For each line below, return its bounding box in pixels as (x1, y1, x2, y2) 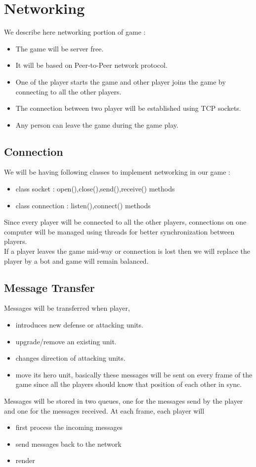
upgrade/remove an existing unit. (15, 336, 117, 346)
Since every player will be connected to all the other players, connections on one (4, 217, 247, 227)
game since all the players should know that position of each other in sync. (15, 379, 242, 389)
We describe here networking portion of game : (4, 27, 146, 37)
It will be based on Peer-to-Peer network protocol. (15, 60, 168, 70)
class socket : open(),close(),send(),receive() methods (15, 184, 175, 194)
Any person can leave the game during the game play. (15, 119, 178, 130)
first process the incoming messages (15, 422, 123, 432)
